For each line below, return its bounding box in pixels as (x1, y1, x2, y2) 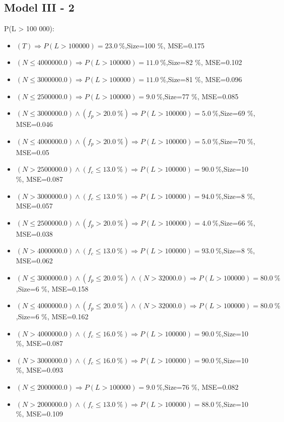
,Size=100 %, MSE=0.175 (125, 40, 204, 50)
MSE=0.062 (16, 255, 53, 265)
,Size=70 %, (218, 135, 255, 146)
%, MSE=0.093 (16, 365, 63, 375)
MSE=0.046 (16, 119, 53, 129)
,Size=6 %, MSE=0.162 (16, 311, 89, 322)
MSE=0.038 (16, 228, 53, 239)
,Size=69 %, (218, 108, 255, 118)
